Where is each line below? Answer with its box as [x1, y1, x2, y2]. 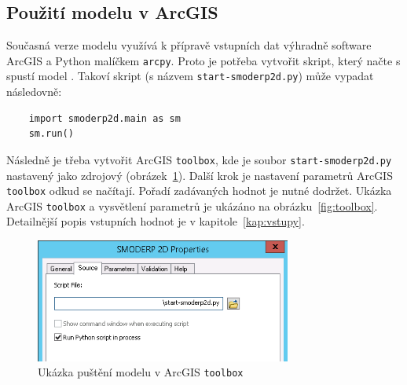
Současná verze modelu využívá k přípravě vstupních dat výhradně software [6, 37, 372, 53]
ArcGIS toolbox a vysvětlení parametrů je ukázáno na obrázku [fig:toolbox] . [6, 197, 378, 214]
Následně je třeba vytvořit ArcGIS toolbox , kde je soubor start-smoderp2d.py [6, 151, 392, 167]
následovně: [6, 83, 62, 100]
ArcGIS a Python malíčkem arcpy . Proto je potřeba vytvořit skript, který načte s [6, 52, 401, 68]
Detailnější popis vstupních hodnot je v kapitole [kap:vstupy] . [6, 213, 305, 229]
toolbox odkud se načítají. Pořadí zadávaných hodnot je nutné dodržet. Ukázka [6, 182, 392, 199]
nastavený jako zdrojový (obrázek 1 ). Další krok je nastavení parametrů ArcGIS [6, 167, 393, 183]
